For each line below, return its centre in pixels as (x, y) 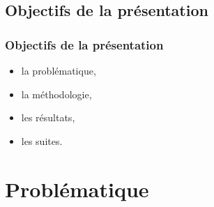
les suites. (42, 140)
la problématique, (59, 70)
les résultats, (48, 117)
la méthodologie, (56, 94)
